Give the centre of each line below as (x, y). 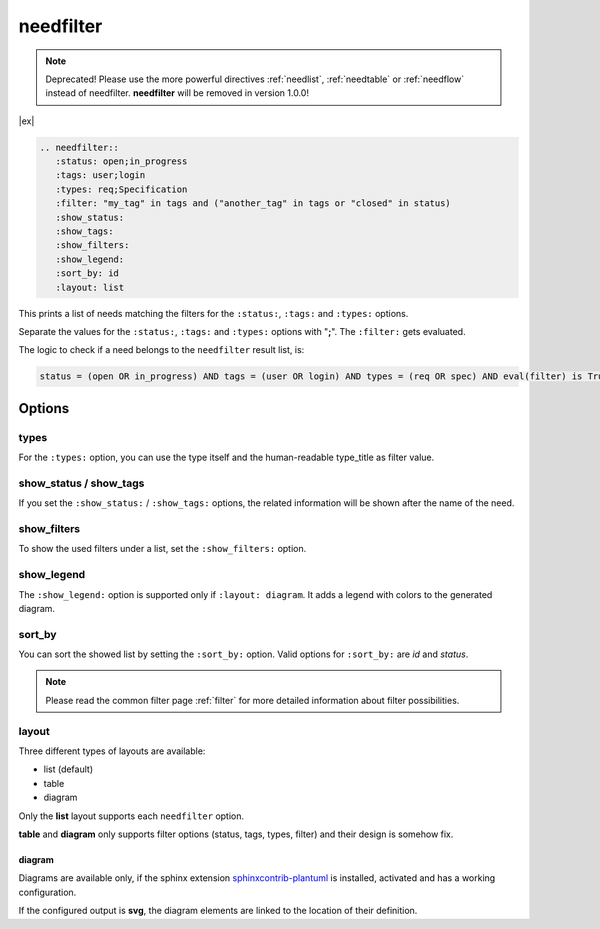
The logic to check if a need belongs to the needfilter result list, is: (161, 350)
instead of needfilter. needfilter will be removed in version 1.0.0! (177, 93)
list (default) (68, 769)
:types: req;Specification (121, 189)
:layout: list (90, 287)
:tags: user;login (100, 175)
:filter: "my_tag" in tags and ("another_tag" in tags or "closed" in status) (253, 203)
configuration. (47, 892)
